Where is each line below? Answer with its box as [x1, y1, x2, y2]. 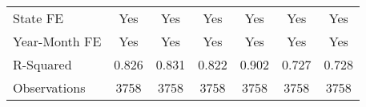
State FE [13, 9, 64, 27]
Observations [13, 78, 86, 97]
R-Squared [13, 55, 72, 73]
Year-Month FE [13, 32, 102, 50]
